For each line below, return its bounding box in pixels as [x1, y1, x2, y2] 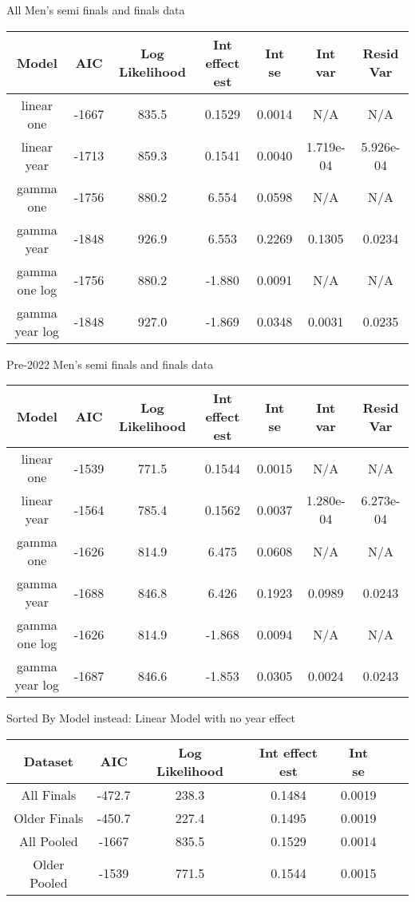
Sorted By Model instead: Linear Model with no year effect [6, 710, 295, 726]
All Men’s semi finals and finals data [6, 2, 185, 18]
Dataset [23, 752, 73, 771]
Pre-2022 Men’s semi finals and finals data [6, 355, 214, 372]
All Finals [21, 785, 77, 804]
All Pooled [19, 831, 78, 850]
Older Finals [14, 808, 84, 827]
